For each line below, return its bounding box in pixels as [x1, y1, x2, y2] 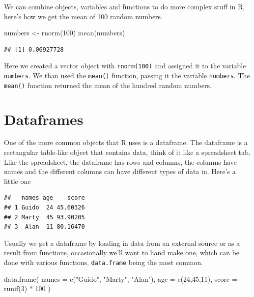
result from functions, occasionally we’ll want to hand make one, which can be [4, 247, 240, 258]
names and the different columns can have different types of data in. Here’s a [4, 166, 236, 177]
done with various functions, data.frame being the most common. [4, 257, 203, 267]
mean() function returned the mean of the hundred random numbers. [4, 80, 212, 90]
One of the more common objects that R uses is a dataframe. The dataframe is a [4, 137, 248, 148]
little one [4, 176, 31, 186]
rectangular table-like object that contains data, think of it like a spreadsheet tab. [4, 147, 251, 157]
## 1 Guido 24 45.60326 [4, 204, 85, 211]
